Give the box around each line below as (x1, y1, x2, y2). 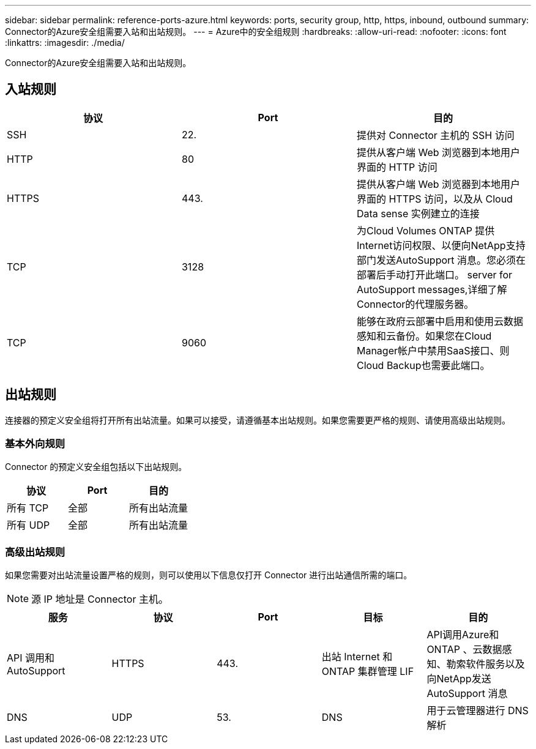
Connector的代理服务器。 (356, 297, 474, 310)
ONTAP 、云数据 (426, 643, 502, 656)
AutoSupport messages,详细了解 (356, 283, 507, 296)
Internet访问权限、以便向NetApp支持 (356, 239, 526, 252)
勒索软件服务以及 (446, 658, 525, 671)
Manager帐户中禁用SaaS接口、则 (356, 344, 510, 357)
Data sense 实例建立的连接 (356, 207, 480, 220)
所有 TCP (7, 502, 49, 515)
